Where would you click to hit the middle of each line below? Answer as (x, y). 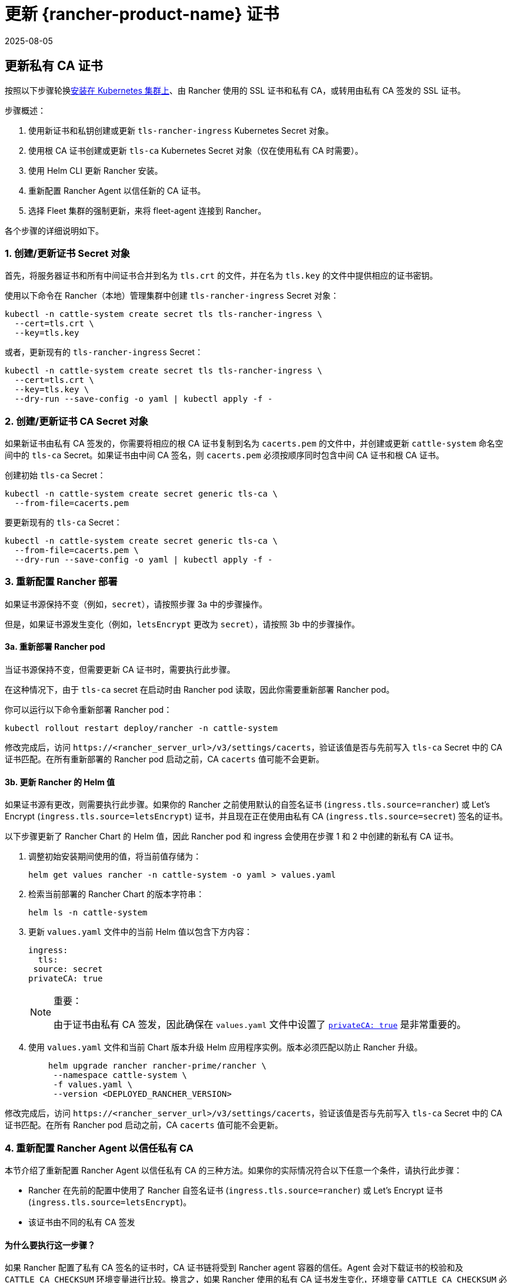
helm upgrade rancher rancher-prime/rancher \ (157, 1066)
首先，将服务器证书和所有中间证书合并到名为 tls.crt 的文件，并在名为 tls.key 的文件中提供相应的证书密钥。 (221, 276)
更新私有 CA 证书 (54, 66)
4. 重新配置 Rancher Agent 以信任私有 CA (99, 1148)
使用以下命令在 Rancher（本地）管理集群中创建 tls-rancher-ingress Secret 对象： (172, 296)
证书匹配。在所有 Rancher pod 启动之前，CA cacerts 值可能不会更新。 (144, 1125)
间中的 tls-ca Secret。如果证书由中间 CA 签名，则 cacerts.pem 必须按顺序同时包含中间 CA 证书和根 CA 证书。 (225, 455)
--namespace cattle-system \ (120, 1075)
